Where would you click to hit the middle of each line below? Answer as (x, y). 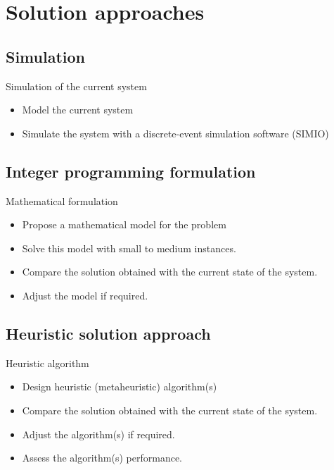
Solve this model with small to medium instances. (129, 248)
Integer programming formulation (131, 171)
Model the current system (78, 110)
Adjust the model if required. (85, 295)
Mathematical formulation (62, 200)
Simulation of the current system (76, 86)
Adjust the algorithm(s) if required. (98, 434)
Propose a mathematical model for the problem (124, 224)
